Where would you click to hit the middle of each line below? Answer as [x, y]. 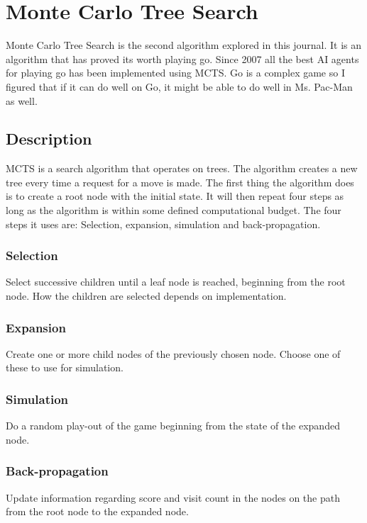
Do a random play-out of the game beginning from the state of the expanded [173, 426]
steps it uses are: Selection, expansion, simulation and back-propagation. [163, 224]
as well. [22, 100]
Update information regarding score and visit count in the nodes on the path [173, 497]
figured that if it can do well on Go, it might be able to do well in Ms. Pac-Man [179, 86]
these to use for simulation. [65, 367]
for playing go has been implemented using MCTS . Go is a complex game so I [175, 73]
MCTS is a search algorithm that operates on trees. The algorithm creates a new [182, 168]
